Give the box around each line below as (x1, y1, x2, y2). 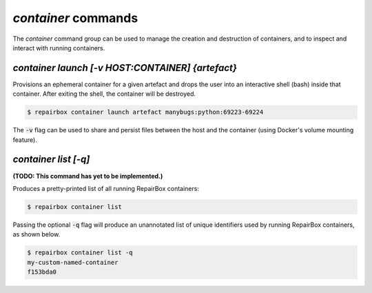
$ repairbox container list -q (27, 249, 134, 256)
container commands (12, 10, 138, 26)
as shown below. (12, 230, 61, 239)
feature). (12, 135, 37, 144)
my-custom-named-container (27, 259, 118, 266)
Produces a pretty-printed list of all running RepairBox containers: (12, 184, 200, 192)
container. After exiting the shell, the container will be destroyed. (12, 90, 196, 98)
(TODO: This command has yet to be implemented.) (12, 172, 163, 180)
